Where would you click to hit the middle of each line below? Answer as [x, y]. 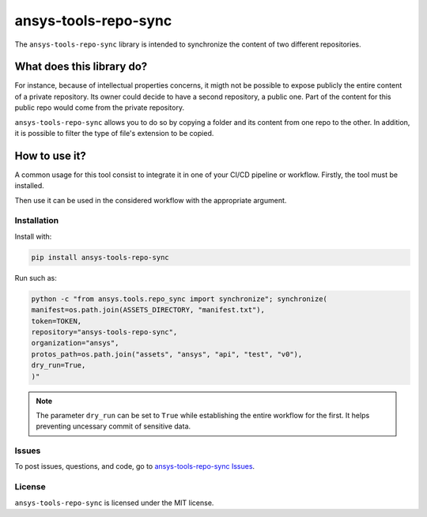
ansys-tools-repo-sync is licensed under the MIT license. [114, 503]
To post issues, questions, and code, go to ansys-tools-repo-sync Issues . [135, 466]
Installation [37, 221]
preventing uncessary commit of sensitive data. [113, 426]
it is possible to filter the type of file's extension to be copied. [114, 134]
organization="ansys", [75, 343]
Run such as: [36, 277]
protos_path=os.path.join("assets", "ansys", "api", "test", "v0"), [167, 354]
